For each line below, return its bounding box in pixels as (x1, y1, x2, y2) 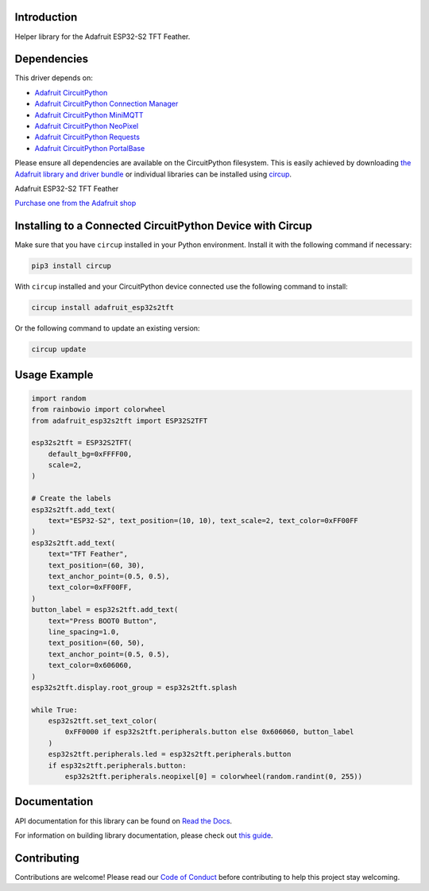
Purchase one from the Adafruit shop (14, 199, 137, 208)
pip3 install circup (31, 261, 111, 270)
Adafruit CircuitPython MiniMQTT (34, 110, 144, 119)
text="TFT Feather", (48, 549, 129, 559)
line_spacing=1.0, (48, 627, 120, 636)
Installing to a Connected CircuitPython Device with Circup (14, 219, 313, 233)
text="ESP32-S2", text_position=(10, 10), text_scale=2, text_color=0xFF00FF (48, 517, 359, 525)
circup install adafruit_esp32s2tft (31, 303, 175, 312)
